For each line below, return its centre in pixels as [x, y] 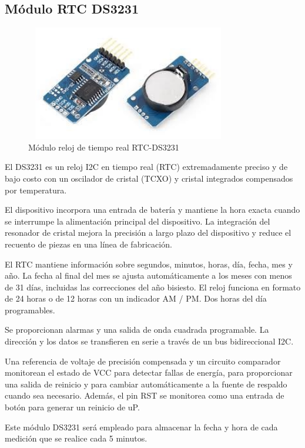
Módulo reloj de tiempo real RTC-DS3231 [104, 147]
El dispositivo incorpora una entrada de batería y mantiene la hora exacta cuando [152, 210]
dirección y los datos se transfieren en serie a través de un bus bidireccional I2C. [149, 341]
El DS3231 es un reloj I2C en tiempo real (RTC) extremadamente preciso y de [146, 167]
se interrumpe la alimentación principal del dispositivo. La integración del [138, 221]
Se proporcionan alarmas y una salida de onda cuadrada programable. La [137, 330]
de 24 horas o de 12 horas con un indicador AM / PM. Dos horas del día [136, 298]
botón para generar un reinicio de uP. [72, 407]
